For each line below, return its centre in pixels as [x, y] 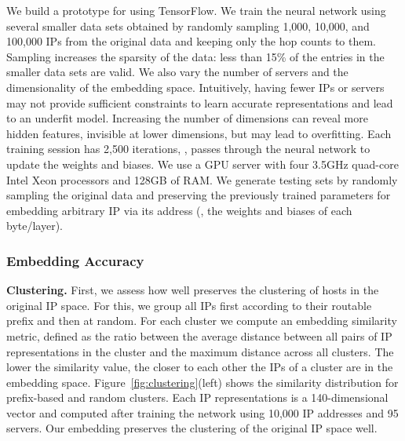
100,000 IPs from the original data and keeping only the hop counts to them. [192, 41]
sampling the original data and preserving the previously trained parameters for [199, 195]
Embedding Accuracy [75, 260]
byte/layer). [35, 226]
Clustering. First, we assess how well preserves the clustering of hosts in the [193, 290]
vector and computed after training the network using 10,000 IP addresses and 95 [202, 412]
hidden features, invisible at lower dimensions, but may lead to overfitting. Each [199, 133]
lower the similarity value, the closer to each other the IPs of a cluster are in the [200, 367]
